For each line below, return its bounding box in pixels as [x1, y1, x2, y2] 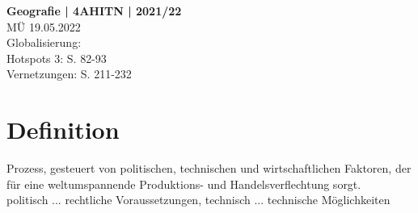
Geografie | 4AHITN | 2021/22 [6, 2, 182, 19]
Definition [6, 113, 120, 146]
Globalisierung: [6, 34, 82, 51]
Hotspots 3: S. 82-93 [6, 49, 107, 66]
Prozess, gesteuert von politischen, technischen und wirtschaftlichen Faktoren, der [6, 160, 412, 177]
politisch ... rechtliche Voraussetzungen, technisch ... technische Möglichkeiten [6, 191, 391, 208]
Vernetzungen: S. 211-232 [6, 65, 132, 82]
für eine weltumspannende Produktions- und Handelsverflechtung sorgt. [6, 175, 361, 192]
